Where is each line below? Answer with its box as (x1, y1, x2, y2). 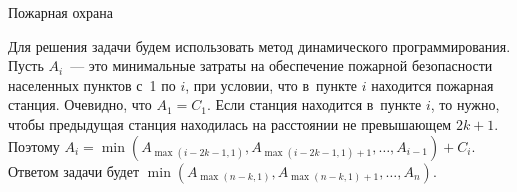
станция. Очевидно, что (8, 94, 152, 115)
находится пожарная (371, 74, 494, 95)
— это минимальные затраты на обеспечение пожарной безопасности (70, 55, 493, 76)
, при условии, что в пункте (185, 74, 357, 95)
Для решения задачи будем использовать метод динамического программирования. (8, 35, 511, 56)
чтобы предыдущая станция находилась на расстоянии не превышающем (8, 113, 452, 134)
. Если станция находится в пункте (207, 94, 422, 115)
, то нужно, (430, 94, 500, 115)
